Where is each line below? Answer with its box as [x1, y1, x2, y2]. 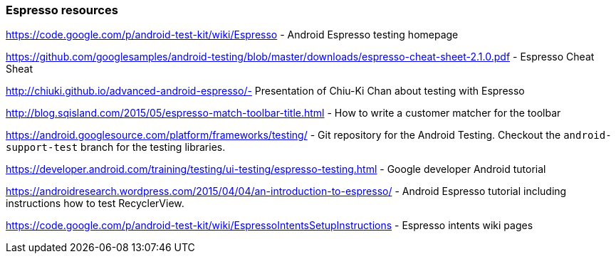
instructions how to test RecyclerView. [6, 197, 184, 210]
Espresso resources [6, 3, 118, 17]
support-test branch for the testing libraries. [6, 141, 226, 154]
